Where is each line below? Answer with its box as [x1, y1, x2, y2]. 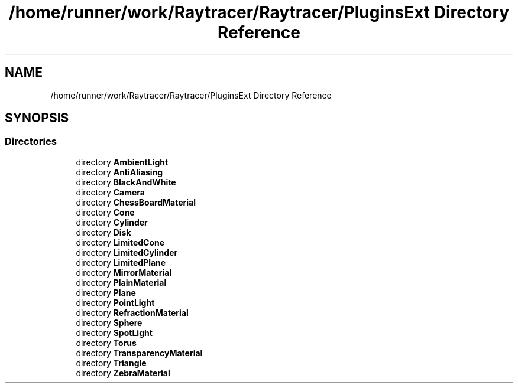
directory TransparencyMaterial [76, 347, 203, 358]
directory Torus [76, 337, 137, 348]
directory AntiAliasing [76, 167, 163, 177]
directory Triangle [76, 357, 147, 368]
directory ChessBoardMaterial [76, 197, 196, 207]
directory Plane [76, 287, 136, 298]
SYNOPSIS [5, 110, 69, 126]
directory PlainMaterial [76, 277, 167, 288]
